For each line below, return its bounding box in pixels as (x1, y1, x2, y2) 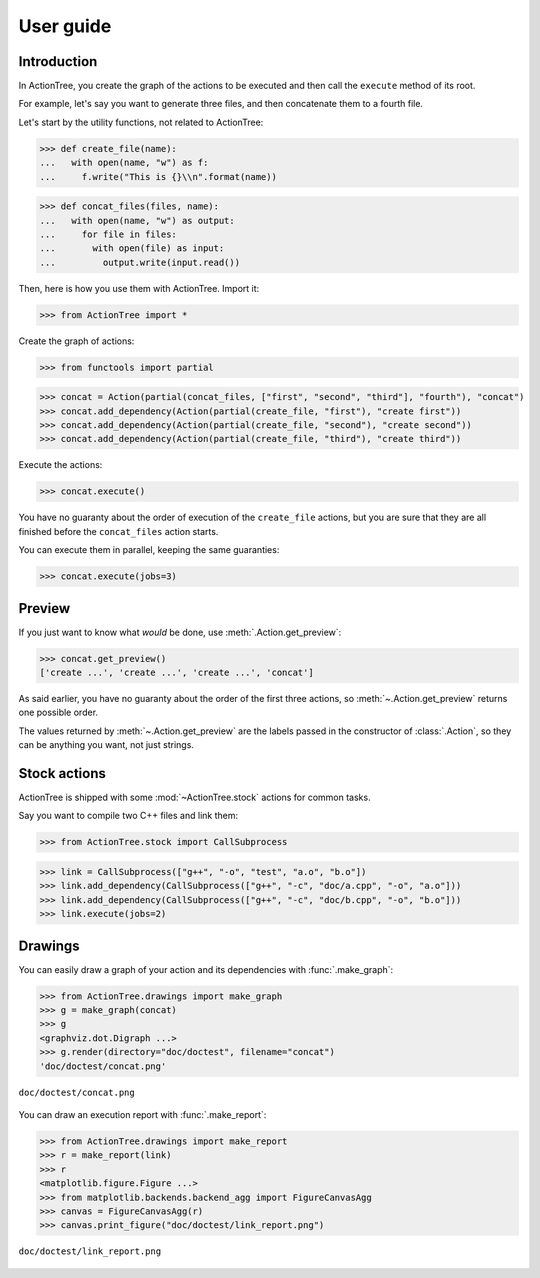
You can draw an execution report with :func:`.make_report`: (18, 1109, 267, 1121)
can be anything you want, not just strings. (18, 739, 195, 751)
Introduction (18, 53, 98, 70)
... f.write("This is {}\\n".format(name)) (39, 171, 277, 182)
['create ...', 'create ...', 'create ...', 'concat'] (39, 667, 314, 679)
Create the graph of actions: (18, 335, 135, 347)
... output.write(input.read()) (39, 256, 240, 268)
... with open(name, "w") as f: (39, 157, 209, 169)
